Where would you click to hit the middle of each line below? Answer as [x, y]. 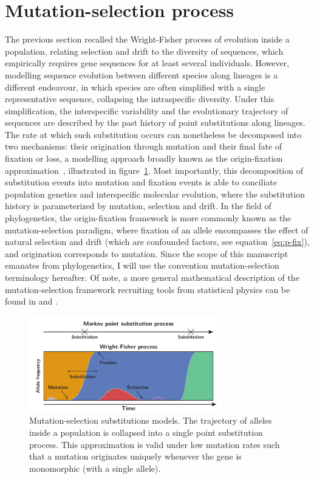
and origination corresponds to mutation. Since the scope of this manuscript [147, 253]
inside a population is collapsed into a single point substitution [146, 432]
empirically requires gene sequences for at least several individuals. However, [147, 63]
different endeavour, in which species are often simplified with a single [135, 87]
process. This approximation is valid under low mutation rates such [155, 444]
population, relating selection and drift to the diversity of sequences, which [144, 51]
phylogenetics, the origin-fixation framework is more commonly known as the [148, 218]
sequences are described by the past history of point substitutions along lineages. [155, 122]
